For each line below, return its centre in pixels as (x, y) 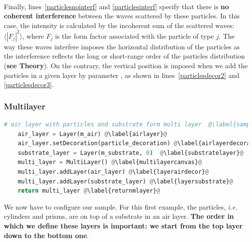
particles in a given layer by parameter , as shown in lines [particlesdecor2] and (122, 75)
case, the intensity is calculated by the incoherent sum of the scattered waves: (119, 25)
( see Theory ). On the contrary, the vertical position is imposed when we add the (126, 66)
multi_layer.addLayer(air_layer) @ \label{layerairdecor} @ (113, 172)
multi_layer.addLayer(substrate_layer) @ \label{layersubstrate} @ (125, 181)
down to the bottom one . (47, 235)
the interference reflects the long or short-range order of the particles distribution (125, 56)
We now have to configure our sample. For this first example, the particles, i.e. (121, 206)
